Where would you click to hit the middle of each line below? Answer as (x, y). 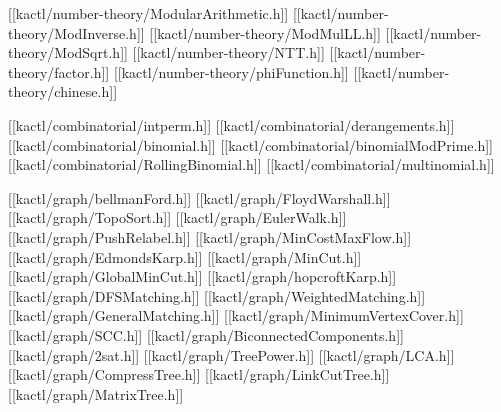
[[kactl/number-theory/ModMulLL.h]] (265, 32)
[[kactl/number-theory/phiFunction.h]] (231, 71)
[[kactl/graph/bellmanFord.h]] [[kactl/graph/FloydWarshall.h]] (199, 197)
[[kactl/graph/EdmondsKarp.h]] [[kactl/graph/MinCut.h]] (185, 256)
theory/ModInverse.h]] (76, 32)
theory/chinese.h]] (63, 91)
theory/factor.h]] (59, 71)
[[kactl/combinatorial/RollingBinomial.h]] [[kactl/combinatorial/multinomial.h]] (251, 164)
